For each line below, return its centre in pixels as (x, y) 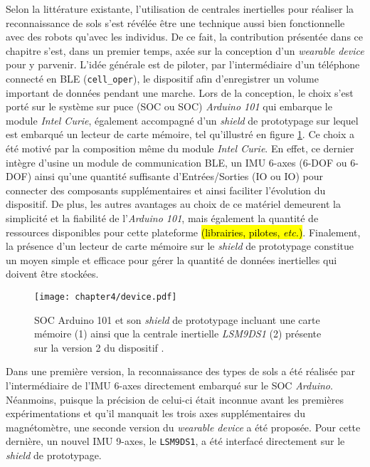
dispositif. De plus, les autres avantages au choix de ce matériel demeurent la (173, 204)
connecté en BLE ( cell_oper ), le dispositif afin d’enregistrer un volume (162, 78)
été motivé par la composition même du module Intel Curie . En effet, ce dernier (180, 148)
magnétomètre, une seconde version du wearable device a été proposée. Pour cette (183, 427)
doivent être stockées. (52, 274)
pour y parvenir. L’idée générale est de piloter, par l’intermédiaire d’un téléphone (183, 64)
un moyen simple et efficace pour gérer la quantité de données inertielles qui (171, 259)
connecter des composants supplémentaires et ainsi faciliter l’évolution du (166, 190)
